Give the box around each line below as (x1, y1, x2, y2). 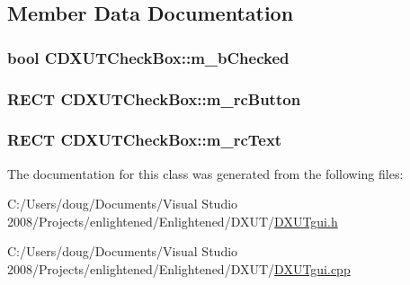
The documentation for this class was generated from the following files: (7, 164, 404, 183)
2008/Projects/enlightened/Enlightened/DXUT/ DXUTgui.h (7, 211, 338, 230)
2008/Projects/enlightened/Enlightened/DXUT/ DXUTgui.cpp (7, 260, 351, 279)
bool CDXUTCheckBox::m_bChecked (7, 46, 290, 68)
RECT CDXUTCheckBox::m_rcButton (7, 87, 301, 110)
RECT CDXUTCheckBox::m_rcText (7, 129, 282, 151)
